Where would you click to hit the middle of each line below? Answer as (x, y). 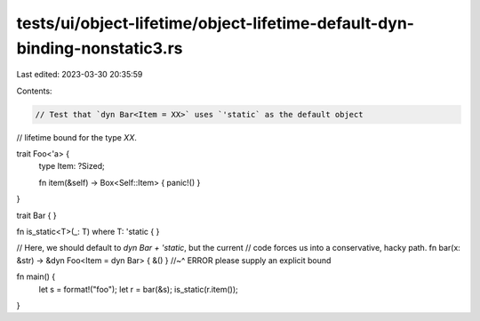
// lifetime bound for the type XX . (76, 137)
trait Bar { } (36, 215)
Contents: (34, 91)
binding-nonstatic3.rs (100, 48)
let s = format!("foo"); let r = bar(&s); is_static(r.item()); (139, 289)
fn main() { (36, 277)
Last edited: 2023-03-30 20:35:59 (80, 75)
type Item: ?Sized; (72, 166)
